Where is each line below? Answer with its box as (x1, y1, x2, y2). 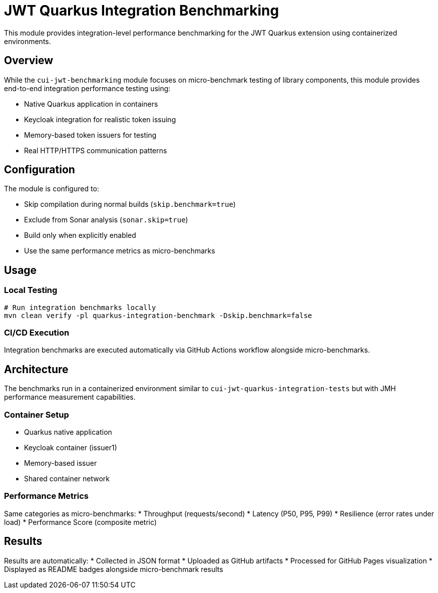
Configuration (4, 163, 75, 176)
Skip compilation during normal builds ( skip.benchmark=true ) (24, 200, 236, 209)
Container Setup (4, 409, 69, 420)
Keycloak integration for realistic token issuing (24, 115, 176, 124)
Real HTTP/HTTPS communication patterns (24, 146, 167, 155)
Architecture (4, 363, 69, 376)
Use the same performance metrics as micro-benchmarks (24, 246, 215, 255)
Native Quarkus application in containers (24, 99, 158, 108)
